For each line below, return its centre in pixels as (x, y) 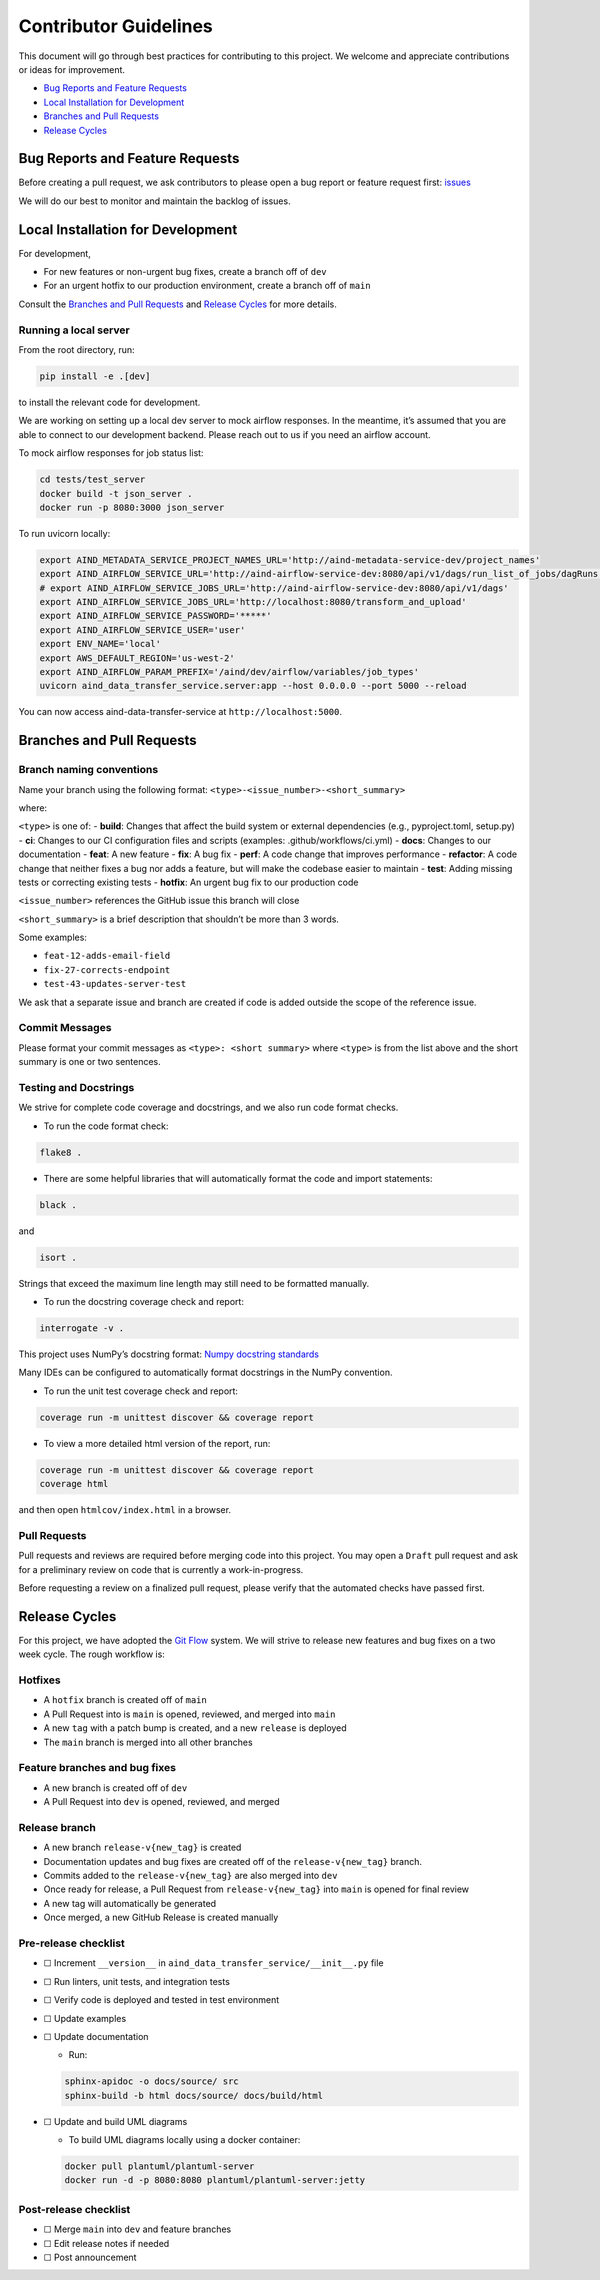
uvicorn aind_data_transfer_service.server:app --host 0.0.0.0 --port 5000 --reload (253, 686)
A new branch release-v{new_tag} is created (142, 1847)
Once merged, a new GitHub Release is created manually (161, 1917)
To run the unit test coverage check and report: (141, 1391)
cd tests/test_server (92, 479)
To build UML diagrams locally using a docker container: (184, 2140)
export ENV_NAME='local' (100, 644)
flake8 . (61, 1152)
